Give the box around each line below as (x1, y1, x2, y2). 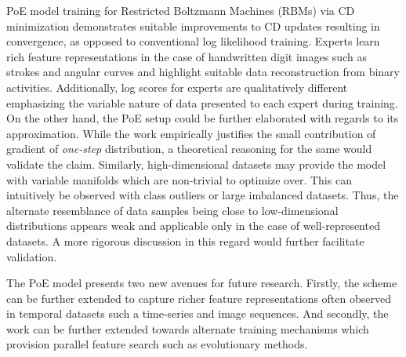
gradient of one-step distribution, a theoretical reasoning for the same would (6, 140, 372, 157)
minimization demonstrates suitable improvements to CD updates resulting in (6, 17, 380, 34)
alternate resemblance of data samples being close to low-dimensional (6, 202, 339, 218)
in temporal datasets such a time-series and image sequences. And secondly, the (6, 305, 389, 322)
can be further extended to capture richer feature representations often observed (6, 290, 391, 306)
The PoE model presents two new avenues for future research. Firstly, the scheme (6, 275, 397, 291)
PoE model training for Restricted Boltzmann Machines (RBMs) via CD (6, 2, 355, 18)
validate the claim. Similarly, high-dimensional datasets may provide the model (6, 155, 386, 172)
